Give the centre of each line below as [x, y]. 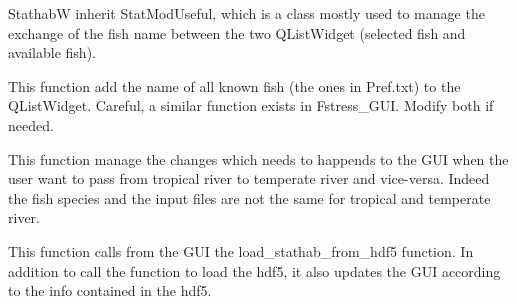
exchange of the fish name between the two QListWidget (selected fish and [237, 32]
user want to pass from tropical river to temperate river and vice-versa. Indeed [249, 178]
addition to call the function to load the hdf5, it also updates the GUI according [254, 270]
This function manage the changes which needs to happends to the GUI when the [258, 158]
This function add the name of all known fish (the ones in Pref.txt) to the [234, 85]
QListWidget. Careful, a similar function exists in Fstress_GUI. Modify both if [251, 105]
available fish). [52, 52]
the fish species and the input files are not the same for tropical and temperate [249, 197]
